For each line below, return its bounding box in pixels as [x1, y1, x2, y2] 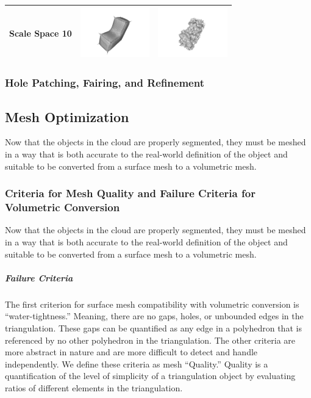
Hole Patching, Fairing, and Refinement [5, 75, 204, 90]
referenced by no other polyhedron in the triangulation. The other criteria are [5, 333, 296, 346]
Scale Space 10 [9, 27, 72, 40]
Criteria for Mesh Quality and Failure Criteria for [5, 186, 256, 201]
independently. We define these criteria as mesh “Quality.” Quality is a [5, 357, 268, 370]
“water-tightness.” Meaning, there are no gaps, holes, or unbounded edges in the [5, 309, 304, 322]
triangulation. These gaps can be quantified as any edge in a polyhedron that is [5, 321, 302, 334]
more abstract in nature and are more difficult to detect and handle [5, 346, 258, 358]
